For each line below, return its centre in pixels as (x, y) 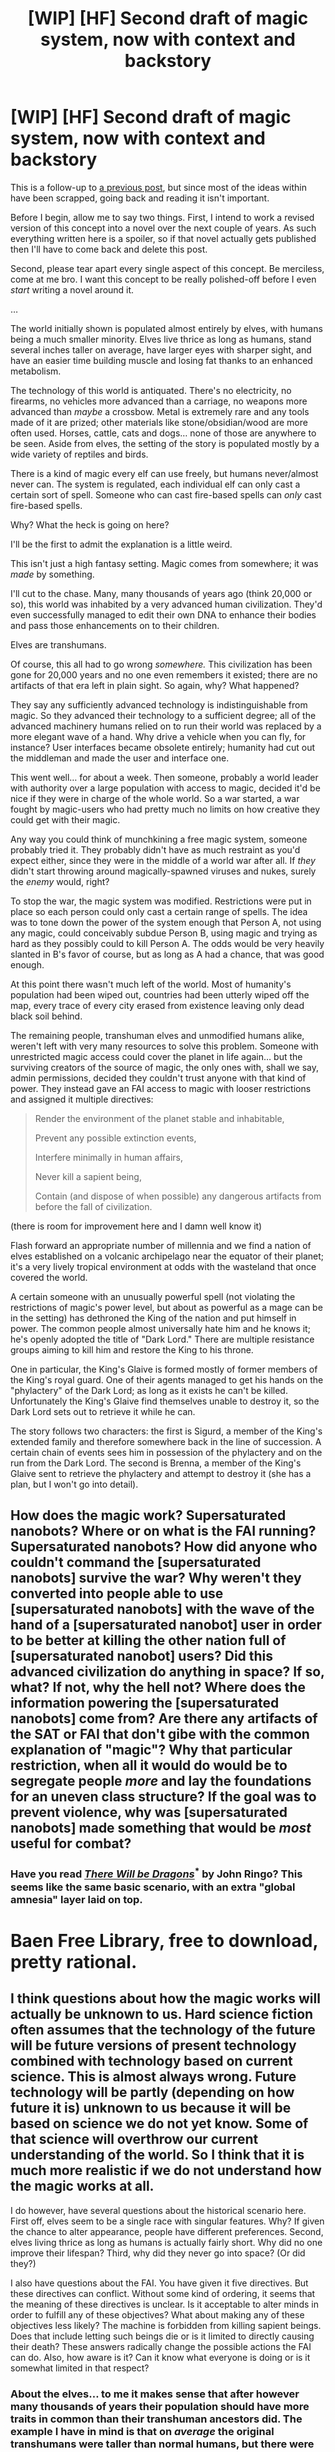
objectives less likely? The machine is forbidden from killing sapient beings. (166, 2325)
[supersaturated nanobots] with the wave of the (162, 1609)
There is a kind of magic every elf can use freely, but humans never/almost (164, 473)
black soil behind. (46, 1016)
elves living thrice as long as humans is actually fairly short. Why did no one (166, 2242)
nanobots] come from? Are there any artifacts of (164, 1718)
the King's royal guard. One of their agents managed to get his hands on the (167, 1379)
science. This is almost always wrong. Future (153, 2077)
